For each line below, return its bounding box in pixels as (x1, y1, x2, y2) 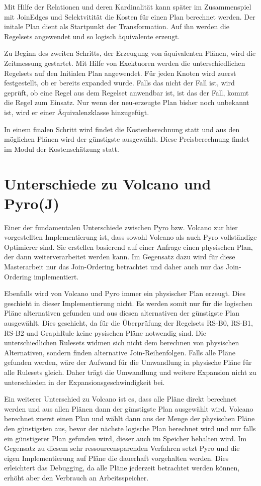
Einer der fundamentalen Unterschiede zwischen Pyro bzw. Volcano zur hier (4, 222, 238, 232)
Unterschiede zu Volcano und (4, 173, 211, 193)
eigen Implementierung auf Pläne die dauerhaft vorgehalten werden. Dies (4, 452, 229, 463)
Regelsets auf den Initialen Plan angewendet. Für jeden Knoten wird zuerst (4, 67, 236, 78)
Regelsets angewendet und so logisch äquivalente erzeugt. (4, 31, 180, 41)
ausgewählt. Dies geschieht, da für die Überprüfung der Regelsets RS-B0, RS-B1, (4, 317, 253, 328)
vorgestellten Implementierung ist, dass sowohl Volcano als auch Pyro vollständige (4, 232, 257, 242)
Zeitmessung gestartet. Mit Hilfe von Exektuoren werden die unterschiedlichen (4, 57, 245, 68)
